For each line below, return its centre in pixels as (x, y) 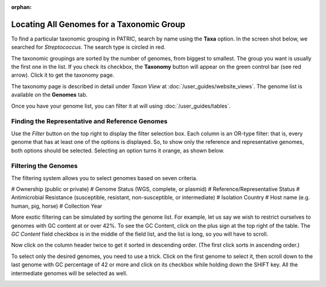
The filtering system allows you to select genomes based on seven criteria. (104, 178)
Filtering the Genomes (44, 166)
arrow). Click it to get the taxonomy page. (63, 75)
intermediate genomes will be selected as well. (69, 273)
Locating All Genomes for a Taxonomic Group (98, 24)
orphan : (21, 7)
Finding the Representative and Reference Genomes (89, 121)
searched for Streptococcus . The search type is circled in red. (88, 47)
